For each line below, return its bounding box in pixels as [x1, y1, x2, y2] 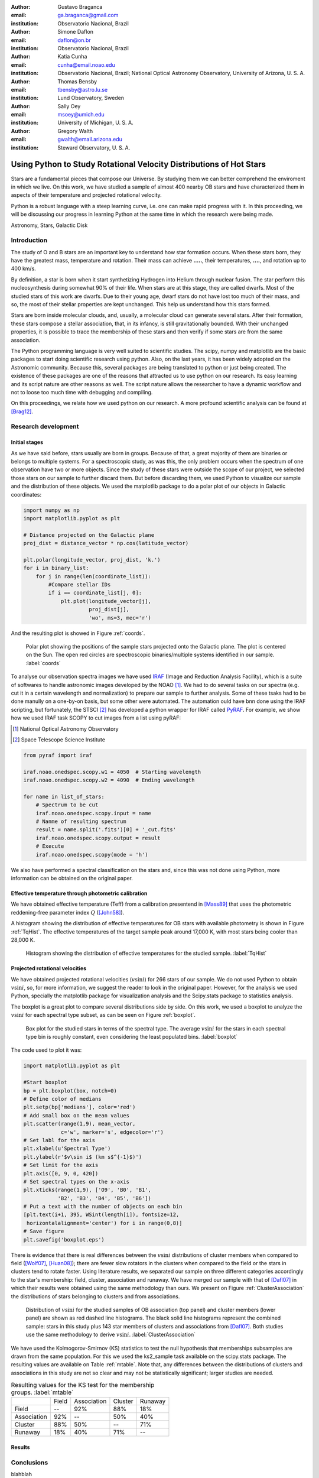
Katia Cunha [57, 53, 87, 60]
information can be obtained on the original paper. [11, 874, 133, 881]
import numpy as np [23, 507, 80, 514]
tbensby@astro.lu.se [57, 86, 108, 93]
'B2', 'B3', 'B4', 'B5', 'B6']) [57, 1195, 152, 1201]
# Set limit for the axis [23, 1162, 99, 1169]
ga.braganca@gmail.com [57, 12, 119, 19]
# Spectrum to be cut [35, 802, 99, 808]
